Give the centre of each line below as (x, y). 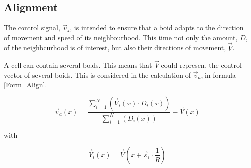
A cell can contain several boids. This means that (78, 65)
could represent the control (201, 65)
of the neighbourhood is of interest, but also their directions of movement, (115, 48)
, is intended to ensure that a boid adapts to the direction (157, 28)
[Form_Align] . (25, 84)
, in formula (218, 75)
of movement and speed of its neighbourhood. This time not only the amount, (121, 37)
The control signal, (32, 28)
